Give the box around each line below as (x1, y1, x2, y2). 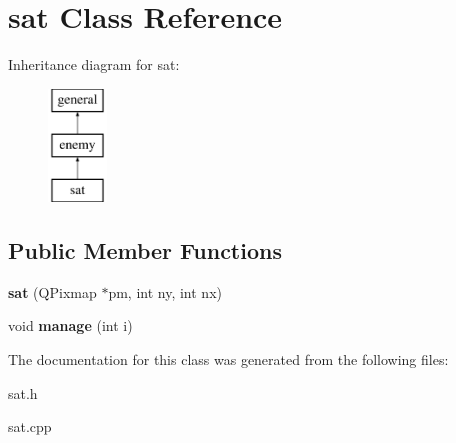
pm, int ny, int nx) (108, 281, 222, 302)
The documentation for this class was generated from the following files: (8, 349, 449, 370)
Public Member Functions (8, 235, 282, 266)
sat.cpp (8, 416, 52, 437)
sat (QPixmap (8, 281, 97, 302)
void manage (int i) (8, 315, 133, 336)
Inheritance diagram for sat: (8, 54, 180, 75)
